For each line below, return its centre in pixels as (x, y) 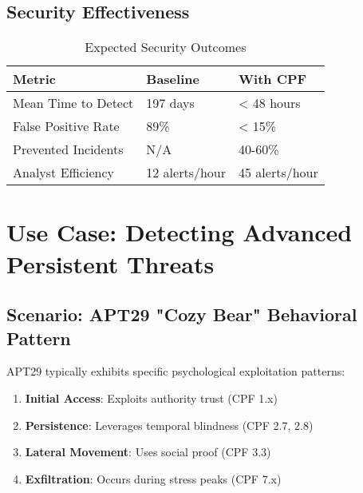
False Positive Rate (66, 126)
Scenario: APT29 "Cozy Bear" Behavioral (182, 314)
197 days (170, 103)
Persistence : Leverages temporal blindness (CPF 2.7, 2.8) (169, 425)
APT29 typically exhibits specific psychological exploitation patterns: (176, 371)
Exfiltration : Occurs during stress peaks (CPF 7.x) (153, 478)
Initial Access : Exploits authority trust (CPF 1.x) (151, 398)
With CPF (273, 79)
